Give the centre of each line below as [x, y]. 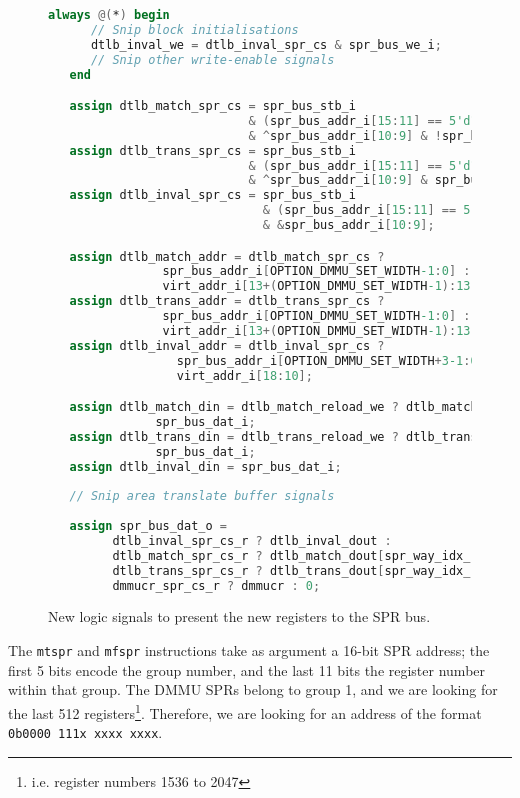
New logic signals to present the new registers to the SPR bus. [239, 616]
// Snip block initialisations [194, 29]
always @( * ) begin [109, 15]
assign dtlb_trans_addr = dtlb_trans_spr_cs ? [227, 301]
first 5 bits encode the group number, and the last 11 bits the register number [247, 669]
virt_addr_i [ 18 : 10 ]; [244, 375]
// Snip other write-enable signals [212, 59]
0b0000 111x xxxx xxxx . [85, 732]
